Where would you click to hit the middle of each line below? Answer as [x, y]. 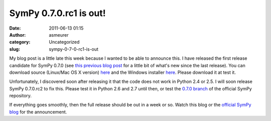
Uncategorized [64, 42]
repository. [21, 96]
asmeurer [59, 35]
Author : [18, 35]
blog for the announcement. [38, 112]
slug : [15, 49]
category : [20, 42]
